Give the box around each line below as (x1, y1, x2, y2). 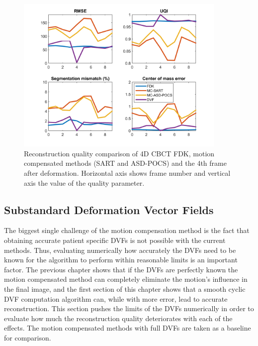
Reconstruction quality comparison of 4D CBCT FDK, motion (24, 148, 215, 158)
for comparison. (4, 332, 51, 343)
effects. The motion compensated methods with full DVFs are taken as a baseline (4, 323, 251, 333)
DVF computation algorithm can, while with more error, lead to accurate (4, 293, 228, 304)
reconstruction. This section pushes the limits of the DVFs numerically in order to (4, 303, 254, 314)
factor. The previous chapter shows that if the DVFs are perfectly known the (4, 264, 238, 274)
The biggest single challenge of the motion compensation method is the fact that (4, 225, 250, 235)
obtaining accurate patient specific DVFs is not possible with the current (4, 234, 226, 245)
